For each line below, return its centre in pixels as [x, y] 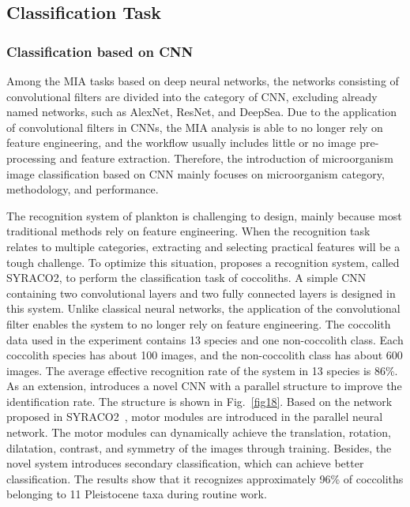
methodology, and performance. [83, 189]
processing [31, 158]
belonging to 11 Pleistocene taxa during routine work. [137, 494]
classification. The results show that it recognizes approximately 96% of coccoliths [205, 478]
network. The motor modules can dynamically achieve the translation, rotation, [199, 432]
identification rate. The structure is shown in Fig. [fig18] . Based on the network [199, 401]
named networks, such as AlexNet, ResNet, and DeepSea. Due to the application [202, 112]
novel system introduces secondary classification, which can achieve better [185, 463]
